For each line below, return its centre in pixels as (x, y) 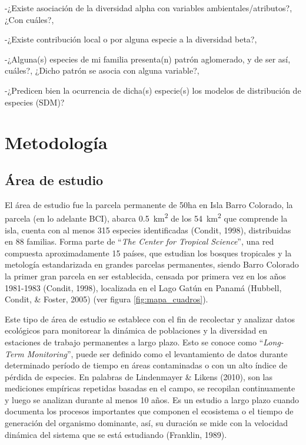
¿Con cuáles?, (29, 19)
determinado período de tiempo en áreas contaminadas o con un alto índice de (146, 365)
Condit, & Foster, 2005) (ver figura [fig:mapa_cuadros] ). (107, 299)
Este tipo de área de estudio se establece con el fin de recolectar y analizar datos (150, 319)
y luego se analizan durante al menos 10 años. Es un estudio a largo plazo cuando (152, 399)
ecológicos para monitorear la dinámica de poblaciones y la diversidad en (136, 330)
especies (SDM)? (35, 102)
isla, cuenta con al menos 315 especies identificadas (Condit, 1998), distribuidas (148, 230)
